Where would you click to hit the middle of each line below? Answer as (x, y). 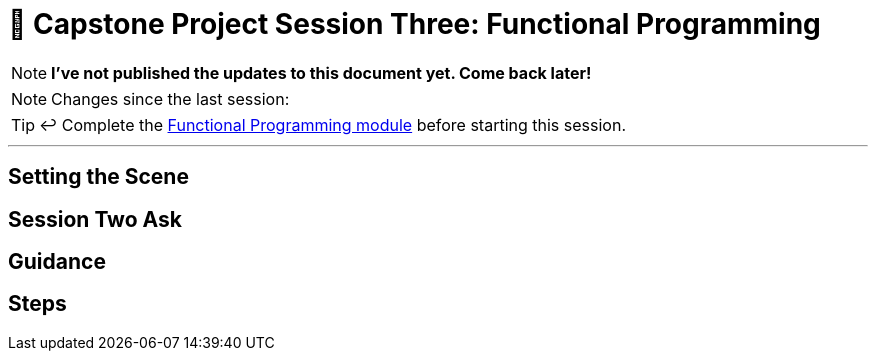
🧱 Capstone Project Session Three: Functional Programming (414, 24)
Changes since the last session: (170, 98)
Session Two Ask (95, 219)
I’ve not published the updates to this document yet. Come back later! (321, 72)
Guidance (57, 262)
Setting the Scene (98, 177)
